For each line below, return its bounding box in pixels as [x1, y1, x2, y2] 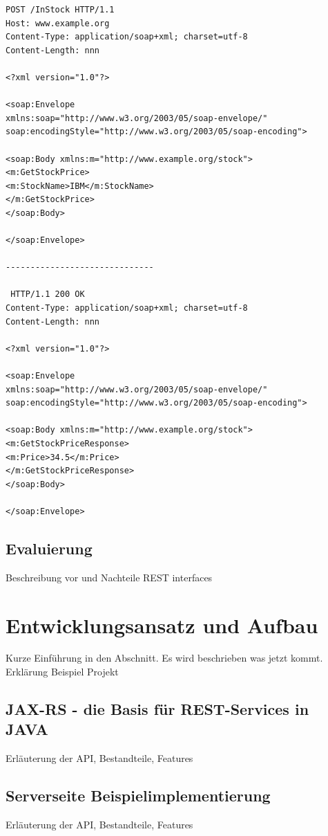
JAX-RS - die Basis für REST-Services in [6, 698, 309, 720]
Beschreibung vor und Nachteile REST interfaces [6, 570, 213, 584]
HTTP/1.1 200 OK [10, 289, 85, 300]
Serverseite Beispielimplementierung [6, 785, 271, 806]
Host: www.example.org [6, 18, 110, 28]
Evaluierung [6, 537, 93, 558]
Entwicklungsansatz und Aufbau [6, 610, 318, 639]
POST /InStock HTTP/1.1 [6, 5, 115, 15]
